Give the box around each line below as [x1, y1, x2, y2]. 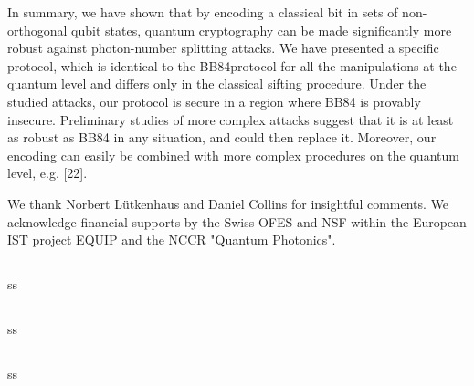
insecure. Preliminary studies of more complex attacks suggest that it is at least [7, 110, 454, 129]
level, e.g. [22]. [7, 163, 88, 183]
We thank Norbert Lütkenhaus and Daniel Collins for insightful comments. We [7, 193, 449, 213]
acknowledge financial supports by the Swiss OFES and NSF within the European [7, 212, 467, 231]
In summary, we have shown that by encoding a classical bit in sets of [7, 3, 398, 21]
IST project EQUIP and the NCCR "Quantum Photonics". [7, 230, 336, 249]
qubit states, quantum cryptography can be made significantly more [71, 20, 452, 39]
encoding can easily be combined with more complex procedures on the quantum [7, 145, 459, 164]
